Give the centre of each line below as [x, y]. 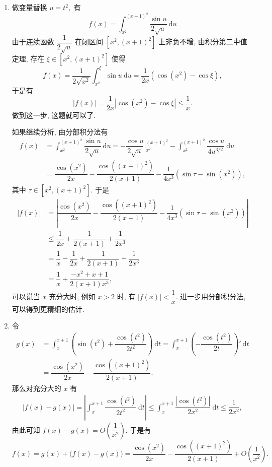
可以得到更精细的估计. [48, 309]
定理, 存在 [28, 58]
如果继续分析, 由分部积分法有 [60, 132]
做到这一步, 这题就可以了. [54, 115]
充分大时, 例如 [72, 296]
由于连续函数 [33, 42]
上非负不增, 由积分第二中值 [203, 42]
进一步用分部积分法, [213, 296]
